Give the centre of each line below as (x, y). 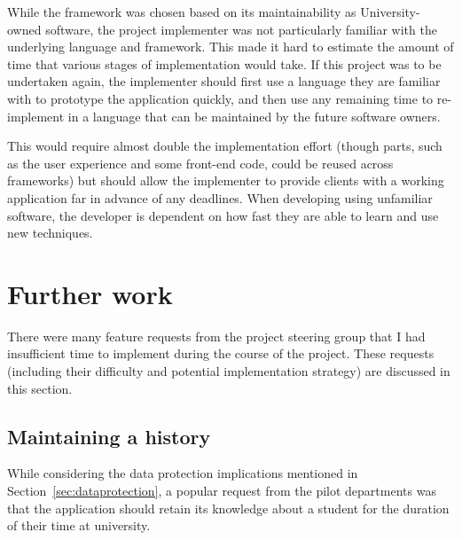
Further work (90, 293)
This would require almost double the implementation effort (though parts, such (225, 146)
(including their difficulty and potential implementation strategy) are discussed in (229, 371)
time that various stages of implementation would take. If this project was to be (224, 63)
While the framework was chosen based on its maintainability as (182, 12)
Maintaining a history (109, 436)
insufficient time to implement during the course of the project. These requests (221, 353)
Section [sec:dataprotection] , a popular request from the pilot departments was (222, 491)
